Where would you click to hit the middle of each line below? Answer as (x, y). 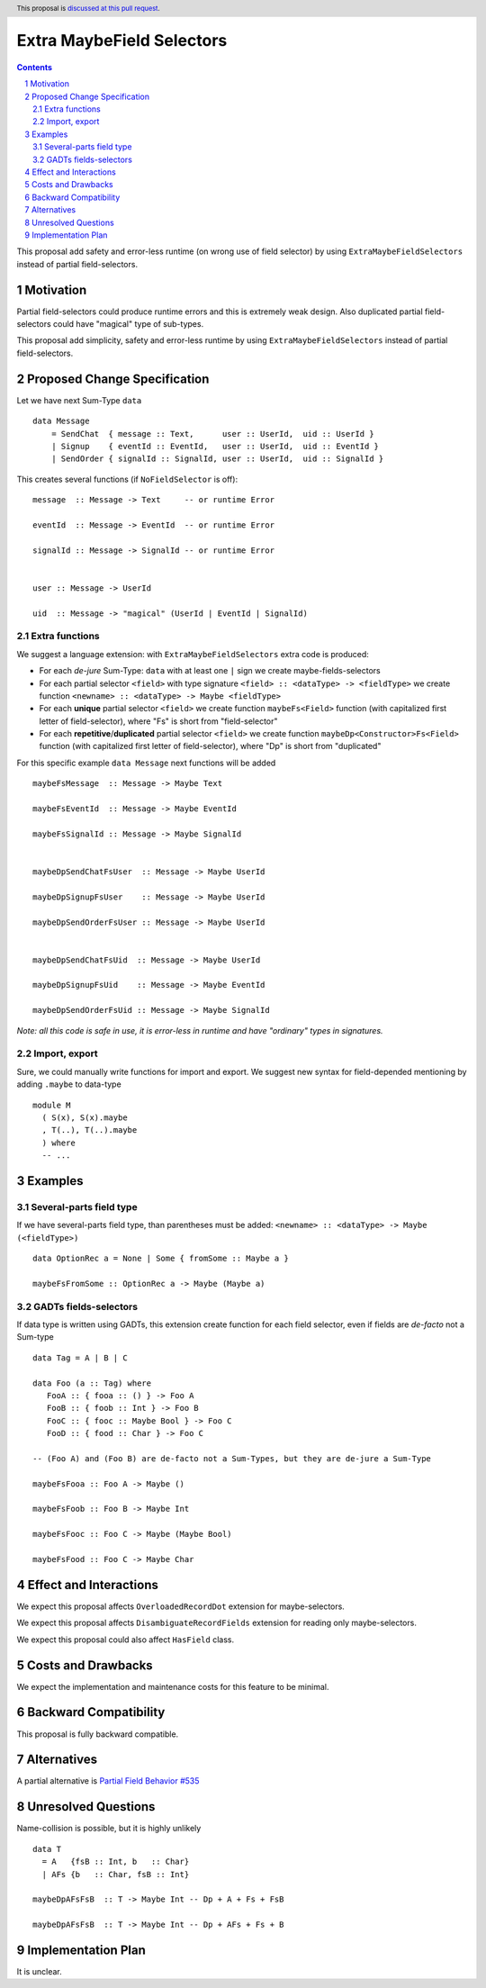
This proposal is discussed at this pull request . (89, 8)
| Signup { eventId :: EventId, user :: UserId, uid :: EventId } (215, 446)
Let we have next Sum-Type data (79, 400)
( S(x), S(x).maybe (85, 1117)
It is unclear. (39, 1971)
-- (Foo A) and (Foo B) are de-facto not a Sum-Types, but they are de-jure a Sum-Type (232, 1458)
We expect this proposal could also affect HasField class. (125, 1640)
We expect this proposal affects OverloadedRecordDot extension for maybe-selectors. (181, 1606)
